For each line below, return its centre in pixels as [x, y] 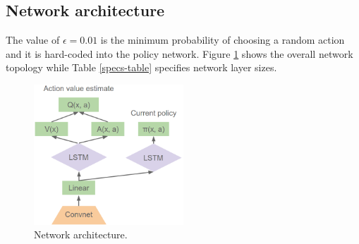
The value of [33, 40]
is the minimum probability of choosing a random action [223, 40]
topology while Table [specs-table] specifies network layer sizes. [141, 67]
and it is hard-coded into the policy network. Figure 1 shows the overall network [179, 53]
